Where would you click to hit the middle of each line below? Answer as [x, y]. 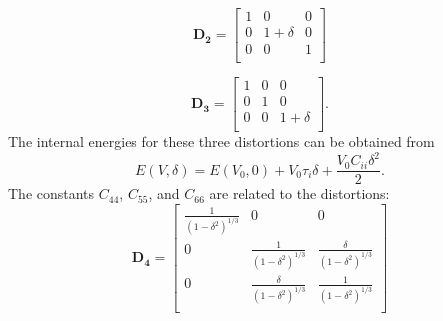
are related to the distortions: [299, 193]
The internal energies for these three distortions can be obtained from [221, 141]
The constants [51, 193]
